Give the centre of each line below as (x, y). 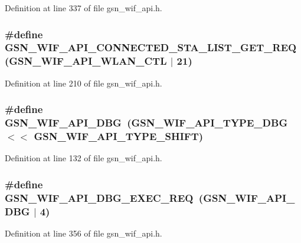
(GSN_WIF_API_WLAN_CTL (86, 61)
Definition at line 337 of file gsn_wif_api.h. (84, 8)
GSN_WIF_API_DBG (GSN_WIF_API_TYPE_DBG (146, 123)
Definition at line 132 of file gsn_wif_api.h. (84, 158)
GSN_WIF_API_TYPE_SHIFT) (119, 136)
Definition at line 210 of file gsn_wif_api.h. (84, 83)
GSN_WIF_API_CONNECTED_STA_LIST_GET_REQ (151, 47)
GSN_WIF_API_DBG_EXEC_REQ (99, 197)
